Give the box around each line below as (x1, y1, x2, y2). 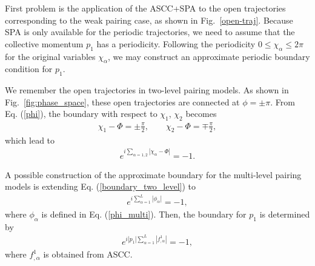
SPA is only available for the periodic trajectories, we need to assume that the (5, 25, 295, 38)
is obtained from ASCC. (43, 248, 133, 261)
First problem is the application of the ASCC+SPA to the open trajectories (5, 2, 286, 14)
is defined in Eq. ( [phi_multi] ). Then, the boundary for (41, 207, 247, 220)
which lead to (5, 133, 55, 146)
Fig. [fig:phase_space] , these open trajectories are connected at (5, 95, 240, 108)
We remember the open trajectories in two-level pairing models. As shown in (5, 84, 289, 96)
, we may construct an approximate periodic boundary (108, 50, 310, 62)
